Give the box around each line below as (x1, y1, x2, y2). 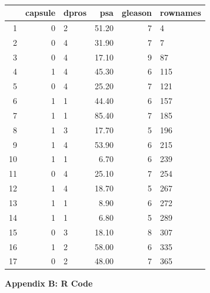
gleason (121, 6, 152, 18)
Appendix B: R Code (5, 277, 93, 289)
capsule (25, 6, 56, 18)
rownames (160, 6, 201, 18)
